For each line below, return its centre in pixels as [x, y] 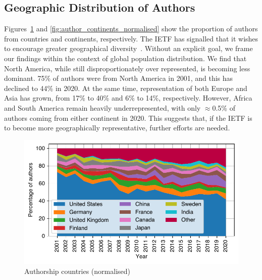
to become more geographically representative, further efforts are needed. [117, 128]
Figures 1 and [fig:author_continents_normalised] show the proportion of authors [131, 29]
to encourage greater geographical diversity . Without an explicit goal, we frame [128, 48]
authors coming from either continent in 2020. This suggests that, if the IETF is [128, 118]
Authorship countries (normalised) [77, 271]
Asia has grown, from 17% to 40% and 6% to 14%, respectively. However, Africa [128, 98]
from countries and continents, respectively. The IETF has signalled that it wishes [131, 38]
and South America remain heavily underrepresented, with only [102, 107]
